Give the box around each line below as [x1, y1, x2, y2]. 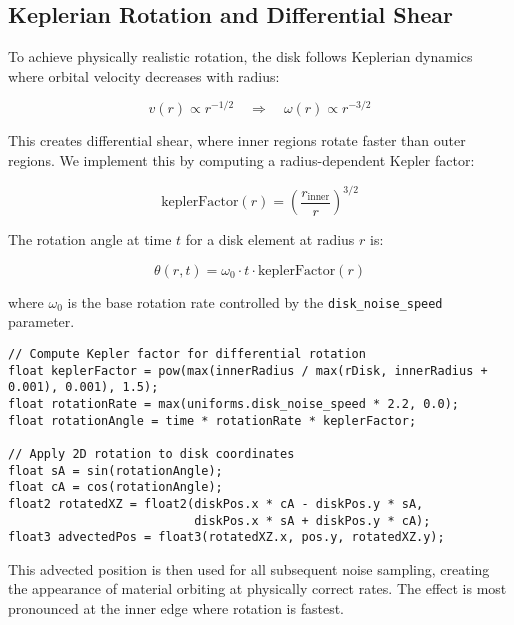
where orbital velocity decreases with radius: [8, 65, 280, 86]
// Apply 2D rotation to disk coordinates [8, 446, 295, 461]
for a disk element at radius [185, 229, 355, 250]
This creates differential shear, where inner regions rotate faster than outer [8, 130, 466, 151]
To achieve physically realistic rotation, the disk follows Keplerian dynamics [8, 46, 473, 67]
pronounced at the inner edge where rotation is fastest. [8, 598, 344, 619]
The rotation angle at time [8, 229, 172, 250]
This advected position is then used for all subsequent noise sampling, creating [8, 558, 490, 579]
